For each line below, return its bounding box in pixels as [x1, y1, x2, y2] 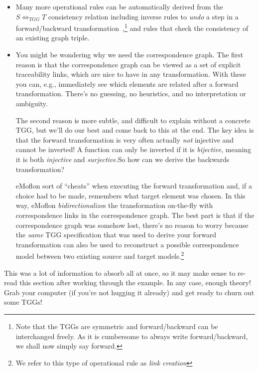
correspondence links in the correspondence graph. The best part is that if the [15, 209, 255, 220]
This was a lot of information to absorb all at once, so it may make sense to [4, 267, 236, 278]
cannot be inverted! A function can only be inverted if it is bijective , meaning [15, 144, 252, 155]
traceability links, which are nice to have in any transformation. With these [15, 69, 246, 79]
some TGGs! [4, 297, 42, 307]
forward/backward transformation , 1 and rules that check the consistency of [15, 21, 249, 33]
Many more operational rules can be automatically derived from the [15, 1, 223, 11]
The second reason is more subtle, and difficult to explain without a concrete [15, 115, 251, 125]
